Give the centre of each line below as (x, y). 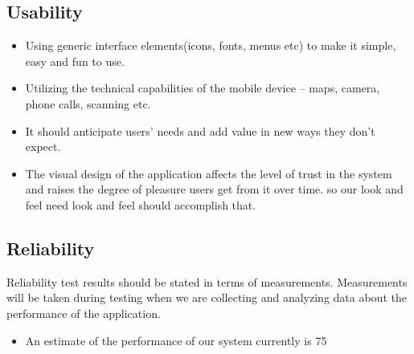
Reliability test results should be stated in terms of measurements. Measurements (207, 281)
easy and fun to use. (75, 61)
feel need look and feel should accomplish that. (141, 204)
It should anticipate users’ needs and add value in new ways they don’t (200, 130)
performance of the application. (84, 313)
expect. (43, 146)
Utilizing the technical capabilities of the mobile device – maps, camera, (203, 88)
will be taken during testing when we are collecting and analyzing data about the (207, 297)
